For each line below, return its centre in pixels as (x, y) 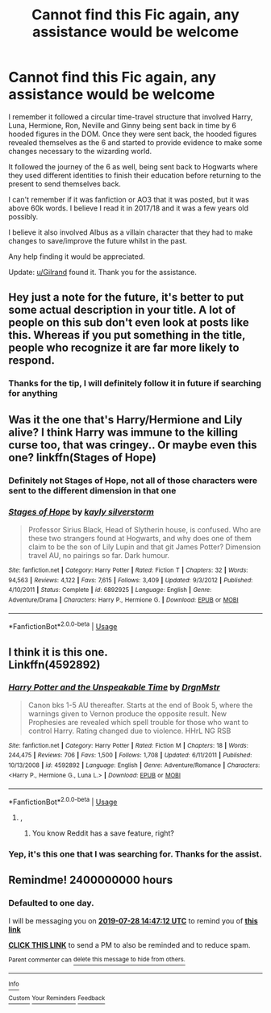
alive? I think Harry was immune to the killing (123, 432)
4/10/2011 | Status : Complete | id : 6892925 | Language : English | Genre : (110, 590)
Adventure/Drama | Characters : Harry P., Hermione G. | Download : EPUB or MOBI (124, 600)
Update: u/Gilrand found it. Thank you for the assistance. (103, 272)
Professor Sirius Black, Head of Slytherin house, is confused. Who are (144, 529)
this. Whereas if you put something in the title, (127, 335)
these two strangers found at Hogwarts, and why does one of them (140, 538)
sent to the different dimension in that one (92, 490)
